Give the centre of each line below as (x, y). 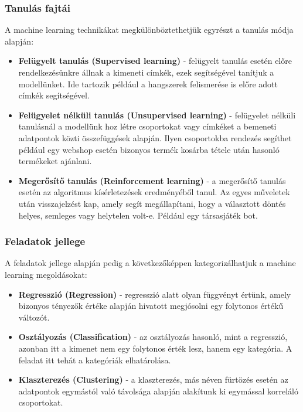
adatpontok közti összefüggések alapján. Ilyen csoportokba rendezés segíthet (155, 137)
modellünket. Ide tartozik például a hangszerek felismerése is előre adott (148, 84)
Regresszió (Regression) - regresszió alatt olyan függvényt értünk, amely (155, 294)
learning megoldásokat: (46, 274)
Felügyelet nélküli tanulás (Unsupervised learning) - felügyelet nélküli (157, 115)
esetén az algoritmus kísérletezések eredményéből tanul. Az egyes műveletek (154, 192)
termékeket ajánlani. (55, 161)
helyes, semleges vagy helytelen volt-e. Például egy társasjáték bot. (138, 215)
